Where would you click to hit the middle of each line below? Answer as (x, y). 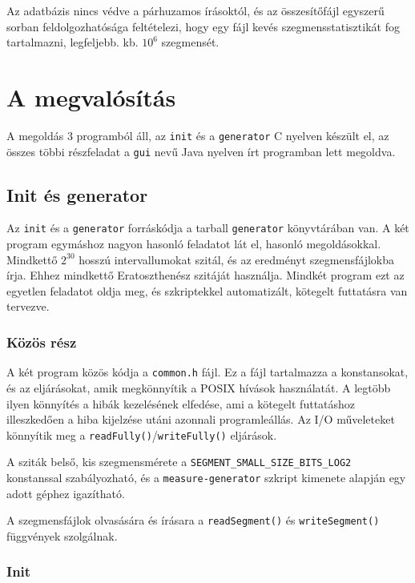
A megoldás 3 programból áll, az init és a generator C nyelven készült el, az (198, 135)
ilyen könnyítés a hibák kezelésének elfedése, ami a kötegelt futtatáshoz (181, 403)
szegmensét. (190, 42)
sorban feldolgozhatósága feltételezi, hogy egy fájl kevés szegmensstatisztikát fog (203, 26)
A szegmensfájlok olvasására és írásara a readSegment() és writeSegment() (193, 520)
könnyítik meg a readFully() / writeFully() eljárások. (142, 434)
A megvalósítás (91, 96)
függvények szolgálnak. (62, 535)
